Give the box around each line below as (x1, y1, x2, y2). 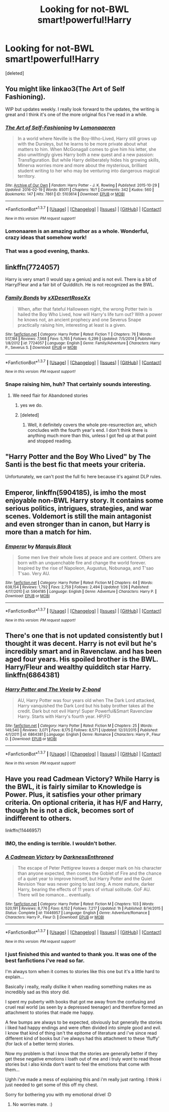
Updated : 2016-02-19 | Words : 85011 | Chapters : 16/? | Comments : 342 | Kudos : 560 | (5, 187, 154, 192)
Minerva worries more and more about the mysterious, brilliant (17, 163, 147, 169)
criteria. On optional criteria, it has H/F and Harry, (5, 798, 163, 806)
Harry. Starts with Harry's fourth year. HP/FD (17, 714, 111, 720)
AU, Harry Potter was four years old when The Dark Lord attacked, (17, 697, 156, 703)
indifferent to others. (5, 814, 72, 823)
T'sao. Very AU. (17, 571, 50, 577)
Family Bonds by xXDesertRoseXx (5, 294, 91, 301)
